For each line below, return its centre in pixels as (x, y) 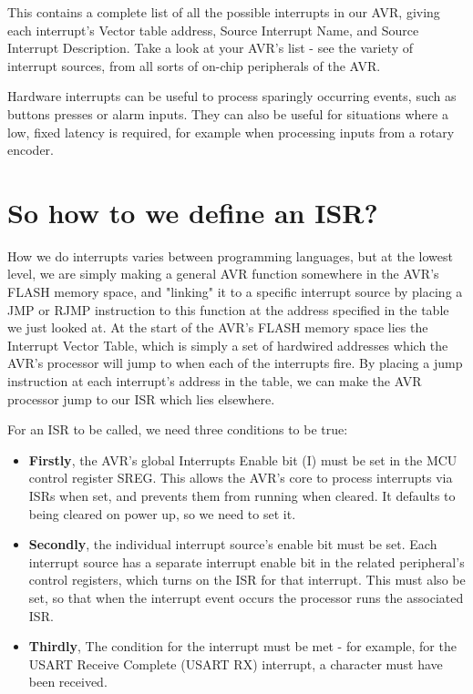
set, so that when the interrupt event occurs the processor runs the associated (246, 597)
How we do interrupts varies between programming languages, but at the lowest (230, 255)
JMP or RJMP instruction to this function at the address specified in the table (228, 309)
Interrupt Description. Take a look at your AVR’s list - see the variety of (210, 48)
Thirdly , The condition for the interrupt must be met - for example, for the (242, 646)
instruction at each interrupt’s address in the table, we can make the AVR (215, 381)
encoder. (31, 150)
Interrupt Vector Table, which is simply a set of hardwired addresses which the (228, 345)
